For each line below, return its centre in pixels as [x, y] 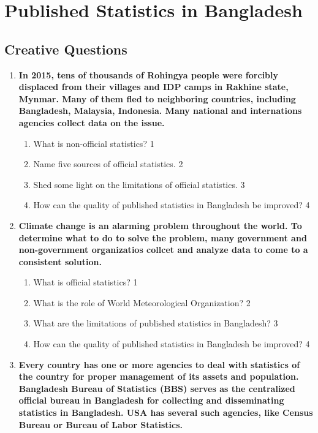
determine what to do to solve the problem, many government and [163, 237]
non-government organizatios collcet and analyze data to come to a [163, 250]
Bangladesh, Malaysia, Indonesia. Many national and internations [160, 111]
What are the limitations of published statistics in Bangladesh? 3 [156, 323]
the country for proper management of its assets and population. [159, 376]
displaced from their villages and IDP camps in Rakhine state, [153, 87]
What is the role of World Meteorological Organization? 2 [142, 302]
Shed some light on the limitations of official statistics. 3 [139, 184]
